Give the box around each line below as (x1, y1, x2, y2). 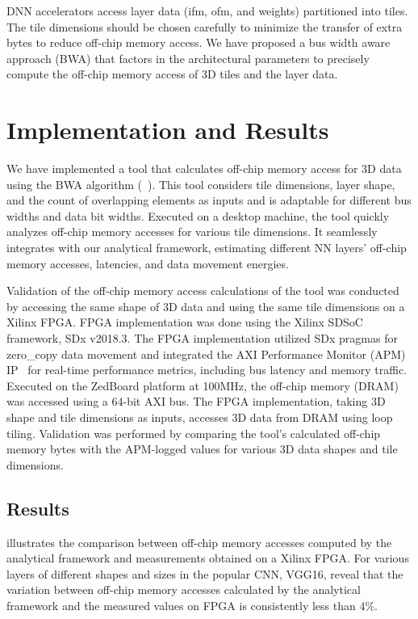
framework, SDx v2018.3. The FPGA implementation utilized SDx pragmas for (6, 330, 398, 347)
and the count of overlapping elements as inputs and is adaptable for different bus (6, 192, 412, 208)
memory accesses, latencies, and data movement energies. (6, 255, 289, 272)
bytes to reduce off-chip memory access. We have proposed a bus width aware (6, 34, 391, 51)
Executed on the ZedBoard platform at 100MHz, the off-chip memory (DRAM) (6, 377, 399, 394)
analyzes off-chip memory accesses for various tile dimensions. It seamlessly (6, 223, 378, 240)
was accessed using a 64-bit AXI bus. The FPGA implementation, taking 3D (6, 393, 386, 410)
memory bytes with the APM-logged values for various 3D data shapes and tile (6, 440, 398, 457)
